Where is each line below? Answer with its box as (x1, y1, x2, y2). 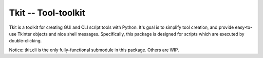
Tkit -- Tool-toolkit (9, 7, 85, 18)
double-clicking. (9, 38, 42, 44)
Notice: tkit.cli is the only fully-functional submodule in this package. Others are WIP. (9, 47, 179, 53)
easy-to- (235, 24, 253, 30)
